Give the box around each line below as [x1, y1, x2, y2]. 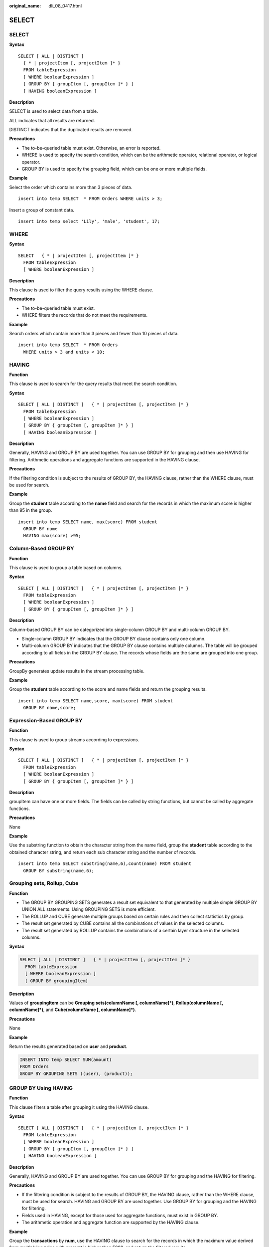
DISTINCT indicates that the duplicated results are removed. [9, 127, 133, 133]
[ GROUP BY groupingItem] [25, 978, 88, 984]
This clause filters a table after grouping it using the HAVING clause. [9, 1104, 149, 1110]
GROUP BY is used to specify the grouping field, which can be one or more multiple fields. [21, 166, 207, 172]
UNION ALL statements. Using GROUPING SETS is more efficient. [21, 906, 156, 912]
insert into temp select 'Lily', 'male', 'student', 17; [18, 218, 160, 224]
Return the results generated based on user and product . [9, 1043, 128, 1049]
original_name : [9, 3, 41, 8]
